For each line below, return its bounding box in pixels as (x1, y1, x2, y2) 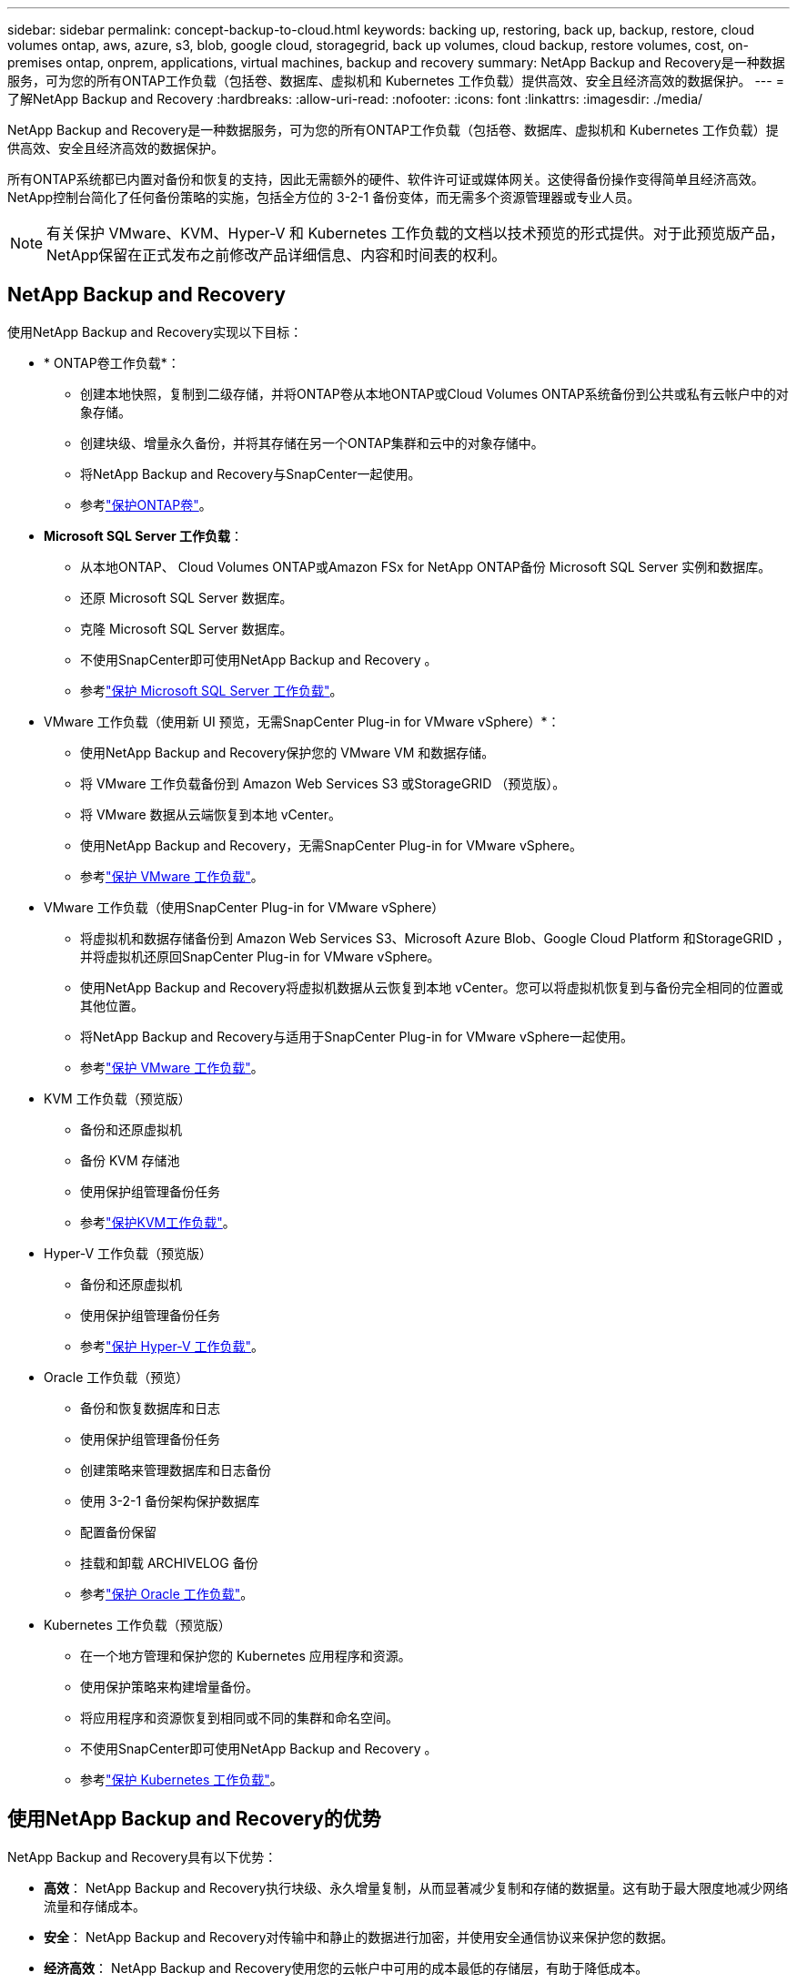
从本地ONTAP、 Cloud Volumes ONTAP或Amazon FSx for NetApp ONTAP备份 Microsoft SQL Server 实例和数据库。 (80, 558, 772, 575)
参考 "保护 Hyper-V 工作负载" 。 (80, 1337, 265, 1354)
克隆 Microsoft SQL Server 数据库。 (80, 620, 293, 636)
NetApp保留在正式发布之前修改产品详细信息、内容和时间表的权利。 (46, 246, 507, 264)
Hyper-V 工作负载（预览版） (44, 1245, 213, 1261)
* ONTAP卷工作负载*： (44, 354, 180, 371)
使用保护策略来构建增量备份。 (80, 1678, 258, 1694)
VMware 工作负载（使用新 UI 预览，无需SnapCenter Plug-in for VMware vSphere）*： (44, 713, 560, 729)
